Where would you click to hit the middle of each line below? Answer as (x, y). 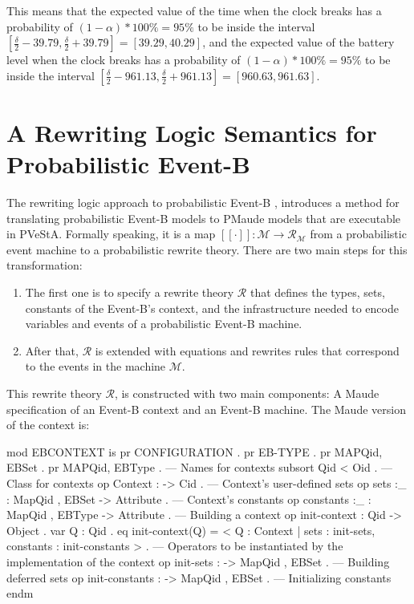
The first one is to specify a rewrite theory (130, 292)
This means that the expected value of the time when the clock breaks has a (194, 10)
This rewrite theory (54, 393)
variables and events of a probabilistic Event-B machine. (164, 324)
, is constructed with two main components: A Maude (247, 393)
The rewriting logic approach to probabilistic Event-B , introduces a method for (203, 203)
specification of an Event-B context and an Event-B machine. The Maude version (206, 409)
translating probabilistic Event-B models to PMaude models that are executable (204, 218)
